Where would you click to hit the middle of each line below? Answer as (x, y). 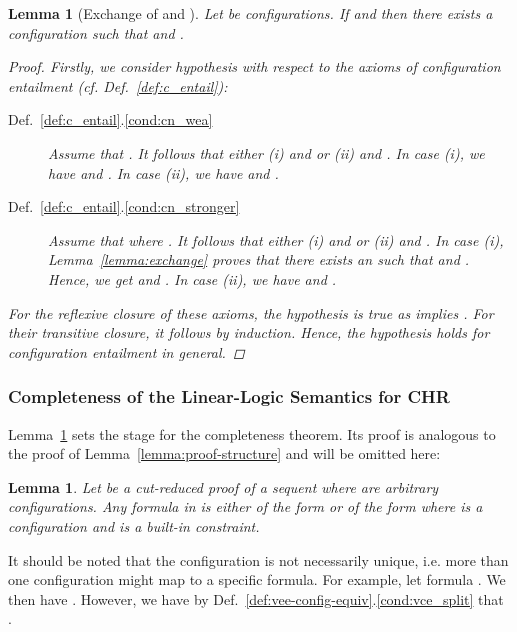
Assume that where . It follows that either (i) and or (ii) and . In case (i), (276, 239)
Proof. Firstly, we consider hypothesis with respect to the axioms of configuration (254, 66)
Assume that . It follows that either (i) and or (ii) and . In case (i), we (266, 152)
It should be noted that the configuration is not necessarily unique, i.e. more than (258, 559)
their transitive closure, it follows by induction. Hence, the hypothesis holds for (249, 332)
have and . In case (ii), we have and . (163, 172)
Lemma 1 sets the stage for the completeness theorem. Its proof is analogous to (252, 433)
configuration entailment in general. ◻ (126, 351)
